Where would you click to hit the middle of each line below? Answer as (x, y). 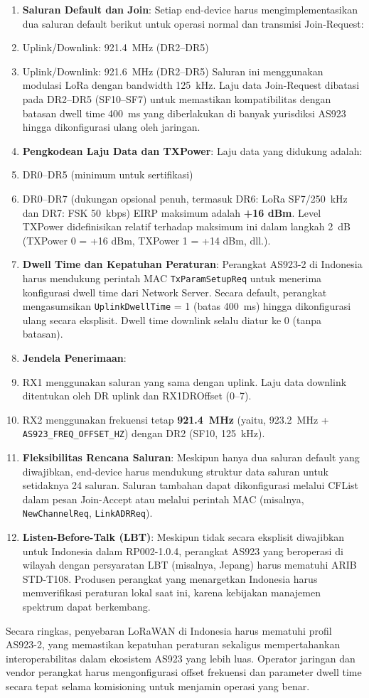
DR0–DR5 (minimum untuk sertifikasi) (108, 174)
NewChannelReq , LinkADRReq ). (87, 513)
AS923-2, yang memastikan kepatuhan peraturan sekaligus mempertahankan (173, 644)
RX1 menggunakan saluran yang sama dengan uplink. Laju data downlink (184, 381)
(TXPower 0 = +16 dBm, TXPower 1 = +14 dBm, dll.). (146, 240)
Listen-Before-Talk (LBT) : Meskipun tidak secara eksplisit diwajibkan (183, 537)
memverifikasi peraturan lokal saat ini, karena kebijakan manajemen (171, 592)
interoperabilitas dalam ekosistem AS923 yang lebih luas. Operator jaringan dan (181, 658)
